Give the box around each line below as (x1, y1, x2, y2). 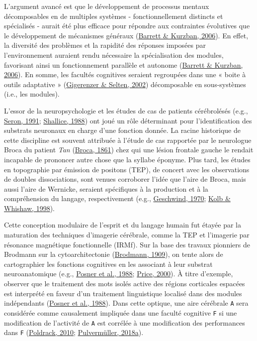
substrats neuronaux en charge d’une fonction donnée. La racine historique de (4, 125, 241, 135)
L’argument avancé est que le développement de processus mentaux (4, 1, 209, 11)
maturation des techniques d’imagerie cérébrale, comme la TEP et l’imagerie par (4, 229, 250, 240)
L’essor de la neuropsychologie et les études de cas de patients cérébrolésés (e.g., (4, 105, 248, 115)
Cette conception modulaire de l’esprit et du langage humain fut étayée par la (4, 220, 241, 230)
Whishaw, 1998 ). (4, 203, 55, 213)
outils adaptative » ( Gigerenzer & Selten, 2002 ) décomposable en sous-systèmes (4, 79, 246, 89)
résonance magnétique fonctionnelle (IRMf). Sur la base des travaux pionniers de (4, 239, 250, 249)
